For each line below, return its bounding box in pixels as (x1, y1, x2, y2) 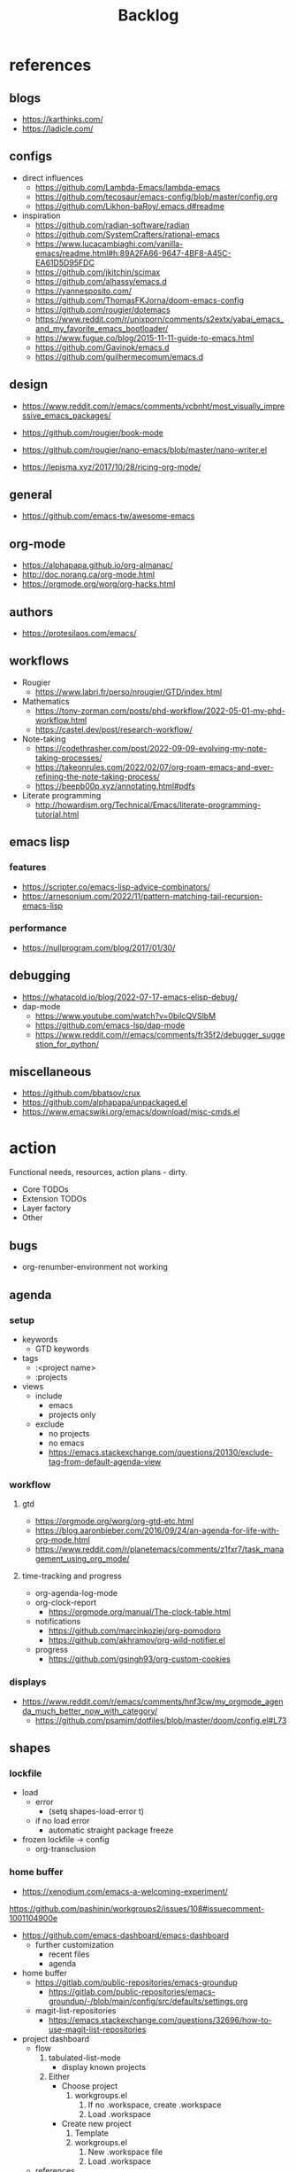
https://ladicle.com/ (21, 123, 94, 134)
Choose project (61, 2080, 118, 2091)
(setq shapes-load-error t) (48, 1806, 144, 1817)
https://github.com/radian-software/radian (34, 219, 190, 230)
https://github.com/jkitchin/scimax (34, 267, 161, 277)
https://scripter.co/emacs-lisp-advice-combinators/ (21, 881, 210, 891)
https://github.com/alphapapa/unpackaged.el (21, 1097, 188, 1108)
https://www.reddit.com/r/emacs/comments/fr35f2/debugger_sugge (34, 1029, 285, 1039)
